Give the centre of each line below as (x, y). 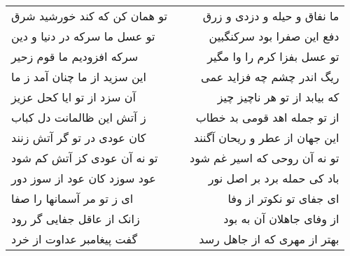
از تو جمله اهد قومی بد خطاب (267, 117)
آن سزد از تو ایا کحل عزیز (73, 97)
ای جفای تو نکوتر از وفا (283, 198)
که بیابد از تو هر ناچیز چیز (278, 97)
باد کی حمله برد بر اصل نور (274, 178)
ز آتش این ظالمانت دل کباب (79, 117)
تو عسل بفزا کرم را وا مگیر (273, 56)
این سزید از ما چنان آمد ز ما (79, 77)
